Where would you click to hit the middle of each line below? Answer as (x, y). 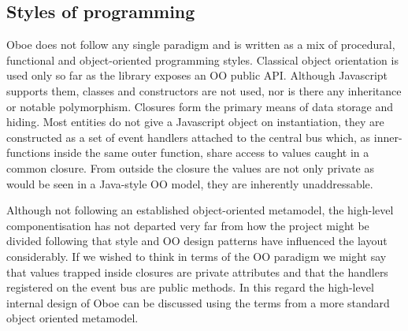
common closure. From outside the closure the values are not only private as (191, 167)
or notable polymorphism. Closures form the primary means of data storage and (200, 106)
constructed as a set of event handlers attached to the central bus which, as (189, 137)
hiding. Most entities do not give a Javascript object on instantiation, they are (195, 122)
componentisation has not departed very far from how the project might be (188, 225)
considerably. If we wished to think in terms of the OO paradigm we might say (197, 256)
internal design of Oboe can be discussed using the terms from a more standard (198, 302)
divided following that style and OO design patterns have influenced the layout (197, 241)
